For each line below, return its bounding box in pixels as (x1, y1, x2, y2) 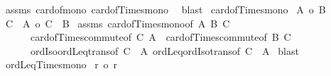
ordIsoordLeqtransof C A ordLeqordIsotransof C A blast (30, 43, 299, 58)
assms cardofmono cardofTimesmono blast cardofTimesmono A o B (5, 2, 326, 16)
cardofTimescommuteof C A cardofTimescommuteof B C (30, 30, 291, 44)
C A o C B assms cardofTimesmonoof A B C (5, 15, 230, 30)
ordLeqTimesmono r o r (5, 57, 118, 72)
